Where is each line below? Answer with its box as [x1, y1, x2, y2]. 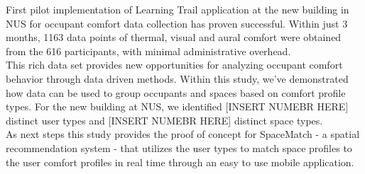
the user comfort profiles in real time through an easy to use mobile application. [6, 154, 354, 169]
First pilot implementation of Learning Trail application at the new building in [6, 2, 349, 16]
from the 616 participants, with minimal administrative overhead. [6, 43, 291, 58]
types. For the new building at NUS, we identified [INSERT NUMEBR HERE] [6, 99, 349, 114]
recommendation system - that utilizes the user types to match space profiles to [6, 140, 352, 155]
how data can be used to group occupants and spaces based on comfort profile [6, 85, 346, 100]
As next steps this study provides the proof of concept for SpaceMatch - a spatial [6, 127, 360, 141]
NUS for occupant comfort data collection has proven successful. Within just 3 [6, 16, 348, 30]
